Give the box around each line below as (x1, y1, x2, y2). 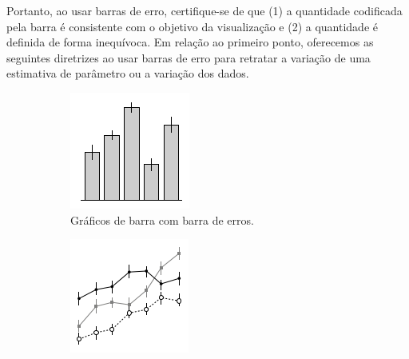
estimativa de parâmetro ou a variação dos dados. (6, 65, 249, 82)
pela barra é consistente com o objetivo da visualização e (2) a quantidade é (6, 18, 378, 34)
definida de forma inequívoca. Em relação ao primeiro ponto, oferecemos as (6, 34, 374, 50)
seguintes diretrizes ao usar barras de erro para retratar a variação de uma (6, 49, 371, 66)
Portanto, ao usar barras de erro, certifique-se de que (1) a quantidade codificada (6, 2, 403, 18)
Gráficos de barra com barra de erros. (70, 211, 254, 228)
